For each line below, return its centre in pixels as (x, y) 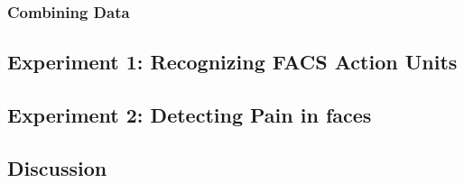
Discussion (57, 167)
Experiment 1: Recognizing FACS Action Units (232, 62)
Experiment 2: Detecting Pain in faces (190, 115)
